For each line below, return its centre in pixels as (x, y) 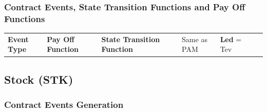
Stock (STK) (39, 79)
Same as (195, 39)
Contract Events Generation (64, 105)
